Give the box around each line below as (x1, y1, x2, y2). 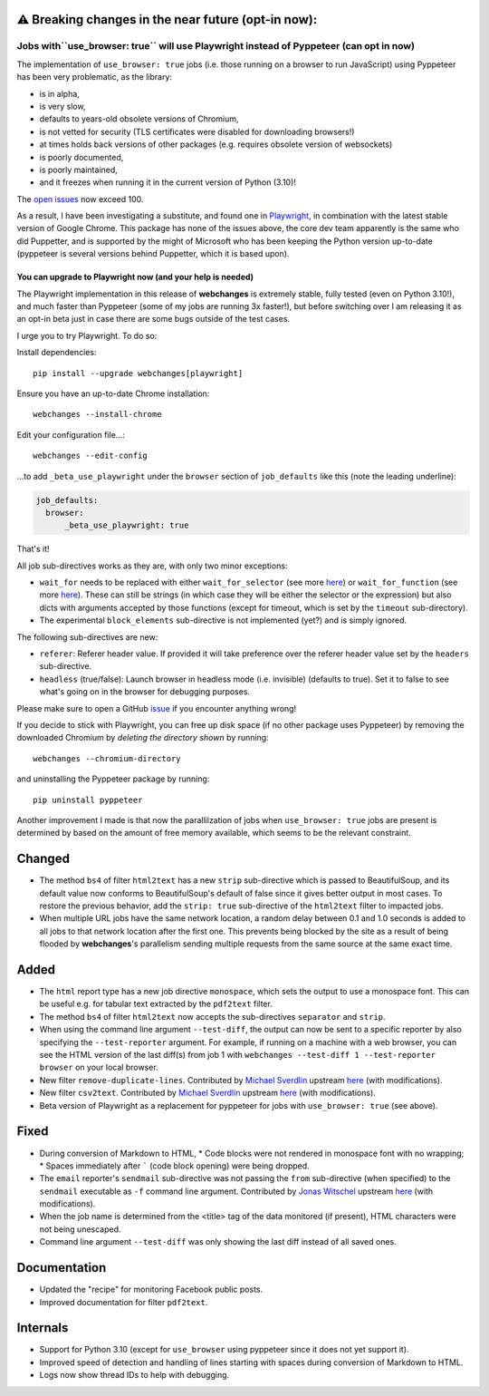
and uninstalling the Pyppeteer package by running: (16, 773, 210, 784)
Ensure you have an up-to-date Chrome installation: (16, 388, 210, 399)
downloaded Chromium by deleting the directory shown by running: (16, 732, 269, 743)
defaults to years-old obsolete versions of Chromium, (39, 113, 239, 124)
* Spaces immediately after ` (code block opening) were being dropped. (39, 1160, 310, 1171)
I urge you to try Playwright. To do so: (16, 330, 158, 341)
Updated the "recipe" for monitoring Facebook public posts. (39, 1284, 264, 1295)
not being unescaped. (39, 1224, 121, 1235)
